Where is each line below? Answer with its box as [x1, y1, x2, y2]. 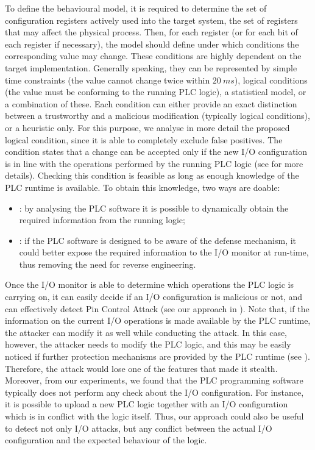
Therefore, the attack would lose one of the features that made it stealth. [5, 362, 278, 374]
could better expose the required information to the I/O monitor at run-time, [19, 246, 309, 259]
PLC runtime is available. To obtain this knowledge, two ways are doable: [5, 180, 280, 193]
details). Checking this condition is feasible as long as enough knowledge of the [5, 169, 299, 182]
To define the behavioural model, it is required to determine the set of [5, 2, 267, 14]
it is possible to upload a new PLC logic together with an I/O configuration [5, 398, 288, 410]
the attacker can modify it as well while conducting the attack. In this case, [5, 326, 288, 338]
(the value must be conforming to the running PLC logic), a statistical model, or [5, 85, 306, 98]
